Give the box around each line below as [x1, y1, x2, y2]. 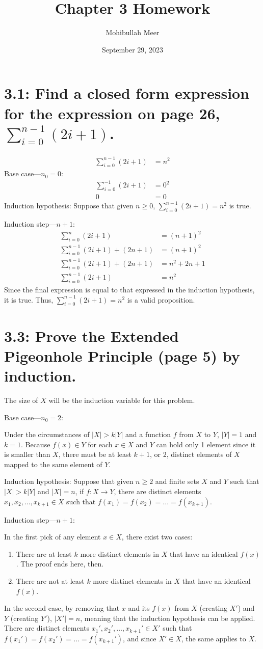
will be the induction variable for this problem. [48, 394, 195, 405]
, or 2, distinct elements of [150, 449, 232, 459]
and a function [125, 429, 171, 440]
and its [128, 603, 150, 613]
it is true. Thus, [4, 294, 54, 305]
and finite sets [155, 476, 199, 486]
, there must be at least [58, 449, 131, 459]
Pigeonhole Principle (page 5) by [4, 345, 240, 366]
